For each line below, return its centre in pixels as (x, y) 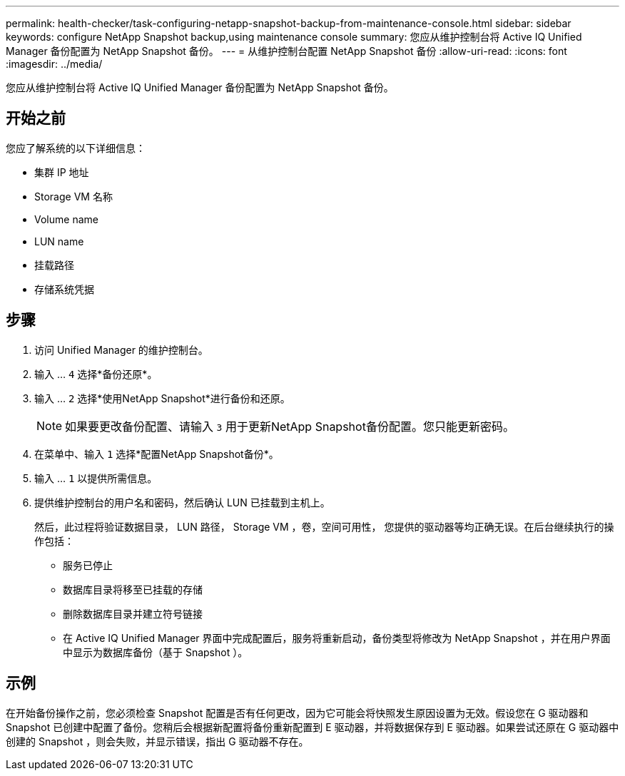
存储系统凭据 (64, 289)
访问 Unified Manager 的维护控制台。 (121, 349)
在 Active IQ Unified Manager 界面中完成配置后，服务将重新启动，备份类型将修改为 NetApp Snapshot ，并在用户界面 (337, 638)
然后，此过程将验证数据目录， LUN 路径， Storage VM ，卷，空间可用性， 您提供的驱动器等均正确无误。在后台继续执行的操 (324, 526)
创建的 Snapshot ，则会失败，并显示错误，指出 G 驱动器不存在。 (157, 741)
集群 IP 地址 (62, 172)
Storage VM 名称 (73, 196)
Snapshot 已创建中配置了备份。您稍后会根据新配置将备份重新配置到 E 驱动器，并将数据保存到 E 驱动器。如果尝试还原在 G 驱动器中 (312, 727)
